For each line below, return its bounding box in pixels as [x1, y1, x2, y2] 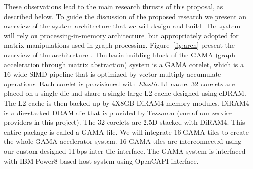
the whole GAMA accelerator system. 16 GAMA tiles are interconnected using [4, 136, 242, 146]
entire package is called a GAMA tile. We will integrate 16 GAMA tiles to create [4, 126, 249, 137]
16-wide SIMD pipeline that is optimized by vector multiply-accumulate [4, 69, 221, 79]
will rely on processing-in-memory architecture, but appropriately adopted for [4, 30, 239, 40]
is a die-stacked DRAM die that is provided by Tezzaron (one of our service [4, 107, 233, 117]
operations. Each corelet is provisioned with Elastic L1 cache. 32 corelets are [4, 78, 235, 88]
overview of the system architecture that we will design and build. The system [4, 21, 241, 31]
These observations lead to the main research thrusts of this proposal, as [4, 1, 223, 11]
